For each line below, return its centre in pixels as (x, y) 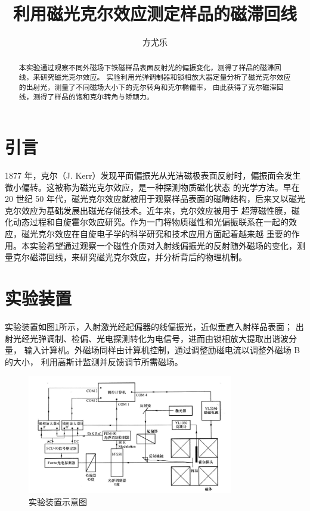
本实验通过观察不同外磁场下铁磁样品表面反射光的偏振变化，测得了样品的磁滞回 (150, 67)
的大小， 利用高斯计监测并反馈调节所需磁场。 (94, 361)
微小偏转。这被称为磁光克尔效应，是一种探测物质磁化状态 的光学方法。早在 (152, 187)
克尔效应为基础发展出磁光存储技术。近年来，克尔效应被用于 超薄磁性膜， (148, 210)
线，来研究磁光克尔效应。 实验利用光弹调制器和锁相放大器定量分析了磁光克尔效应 (155, 77)
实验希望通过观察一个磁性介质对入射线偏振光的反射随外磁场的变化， (163, 245)
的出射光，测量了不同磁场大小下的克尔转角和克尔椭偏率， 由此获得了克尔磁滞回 (151, 87)
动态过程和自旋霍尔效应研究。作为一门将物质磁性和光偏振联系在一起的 (151, 222)
